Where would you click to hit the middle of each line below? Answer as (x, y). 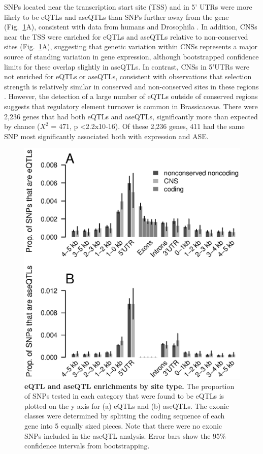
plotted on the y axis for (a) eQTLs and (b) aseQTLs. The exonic (127, 406)
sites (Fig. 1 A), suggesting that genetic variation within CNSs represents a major (131, 46)
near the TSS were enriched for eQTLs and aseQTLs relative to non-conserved (126, 36)
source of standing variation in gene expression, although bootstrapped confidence (131, 56)
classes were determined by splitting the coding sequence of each (125, 416)
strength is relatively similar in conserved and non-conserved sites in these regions (131, 86)
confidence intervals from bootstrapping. (87, 446)
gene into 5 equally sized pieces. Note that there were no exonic (123, 425)
